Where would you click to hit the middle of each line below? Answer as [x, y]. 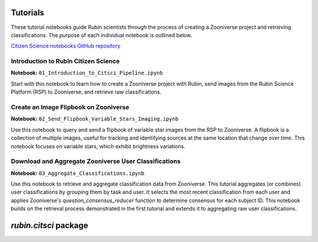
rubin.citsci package [49, 226]
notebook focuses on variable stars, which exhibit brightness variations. [98, 146]
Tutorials [27, 13]
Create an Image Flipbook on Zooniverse [70, 107]
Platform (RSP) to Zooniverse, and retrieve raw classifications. [86, 92]
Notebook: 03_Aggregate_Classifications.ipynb [77, 173]
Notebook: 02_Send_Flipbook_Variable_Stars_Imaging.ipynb [95, 119]
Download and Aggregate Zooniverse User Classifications [96, 161]
